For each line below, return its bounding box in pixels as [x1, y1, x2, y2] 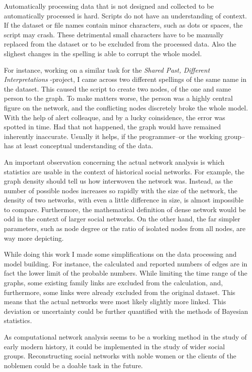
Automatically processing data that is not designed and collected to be [4, 1, 214, 11]
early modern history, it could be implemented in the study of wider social [4, 341, 225, 351]
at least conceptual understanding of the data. [16, 140, 153, 151]
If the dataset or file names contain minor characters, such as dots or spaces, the [4, 20, 243, 30]
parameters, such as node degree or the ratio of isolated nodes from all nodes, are [4, 223, 246, 233]
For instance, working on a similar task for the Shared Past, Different [4, 64, 210, 75]
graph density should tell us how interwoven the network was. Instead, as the [4, 176, 233, 186]
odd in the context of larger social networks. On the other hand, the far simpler [4, 214, 240, 224]
